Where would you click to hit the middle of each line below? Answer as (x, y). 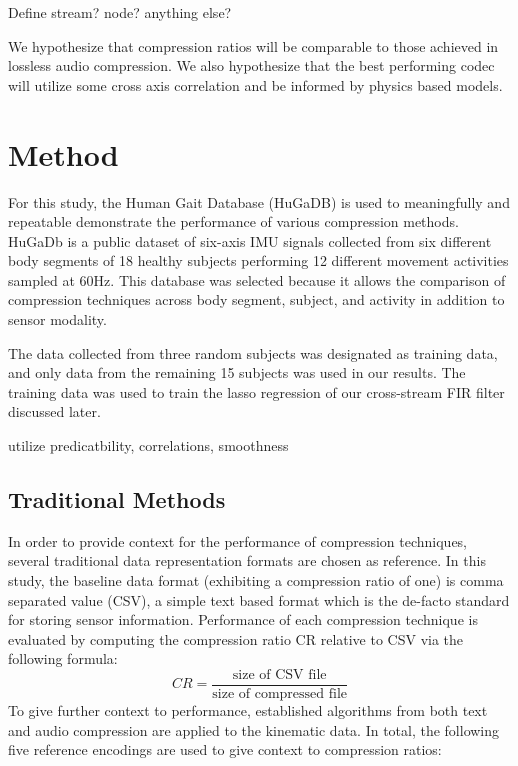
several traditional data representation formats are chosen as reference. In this (247, 560)
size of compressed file (280, 694)
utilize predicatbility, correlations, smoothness (148, 445)
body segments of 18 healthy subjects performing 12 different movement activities (258, 260)
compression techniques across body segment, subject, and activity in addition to (256, 299)
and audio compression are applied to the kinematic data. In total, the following (254, 729)
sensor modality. (57, 319)
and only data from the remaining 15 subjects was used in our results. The (237, 372)
